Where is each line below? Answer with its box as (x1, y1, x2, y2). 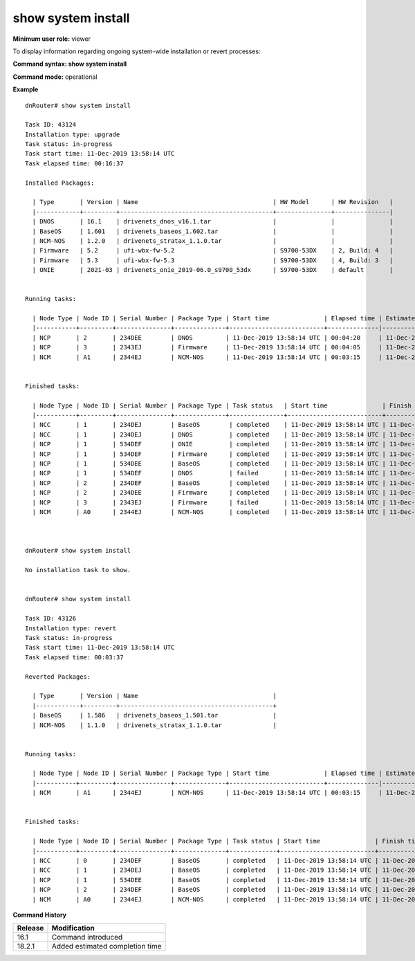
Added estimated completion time (51, 942, 162, 951)
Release (17, 924, 44, 933)
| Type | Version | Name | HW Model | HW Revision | (32, 198, 394, 206)
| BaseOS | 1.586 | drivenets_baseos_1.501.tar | (32, 711, 277, 720)
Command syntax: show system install (12, 60, 127, 68)
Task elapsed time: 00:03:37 (25, 653, 124, 661)
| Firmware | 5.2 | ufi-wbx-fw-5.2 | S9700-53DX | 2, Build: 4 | (32, 246, 394, 255)
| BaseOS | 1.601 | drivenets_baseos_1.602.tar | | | (32, 227, 394, 235)
